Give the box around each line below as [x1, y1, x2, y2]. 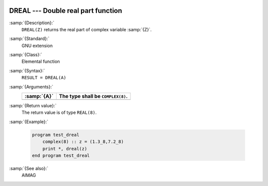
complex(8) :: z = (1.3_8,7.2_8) [42, 139, 124, 144]
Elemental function [21, 58, 60, 64]
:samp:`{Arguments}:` [9, 84, 54, 90]
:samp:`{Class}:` [9, 52, 42, 58]
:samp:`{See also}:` [9, 165, 49, 171]
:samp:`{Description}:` [9, 20, 55, 26]
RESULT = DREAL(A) [21, 75, 67, 81]
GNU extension [21, 43, 53, 48]
